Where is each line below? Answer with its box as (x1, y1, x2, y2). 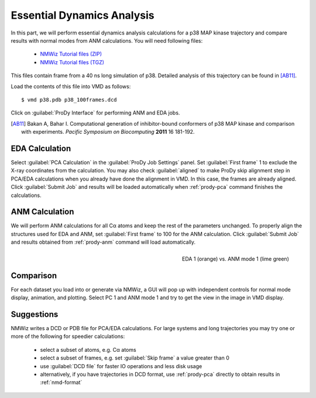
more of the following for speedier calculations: (11, 333, 125, 340)
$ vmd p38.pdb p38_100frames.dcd (21, 96, 117, 103)
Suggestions (11, 309, 59, 319)
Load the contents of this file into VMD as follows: (11, 82, 131, 90)
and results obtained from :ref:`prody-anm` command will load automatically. (11, 238, 196, 245)
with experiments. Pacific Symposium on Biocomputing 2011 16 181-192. (21, 129, 195, 136)
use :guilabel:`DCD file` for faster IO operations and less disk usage (40, 362, 202, 369)
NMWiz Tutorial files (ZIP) (40, 50, 102, 58)
